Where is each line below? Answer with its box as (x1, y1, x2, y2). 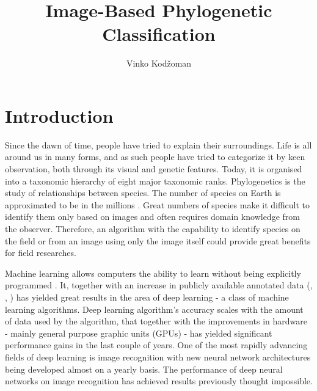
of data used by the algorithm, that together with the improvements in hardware (5, 315, 308, 327)
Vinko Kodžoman (126, 57, 192, 70)
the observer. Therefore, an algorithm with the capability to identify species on (5, 222, 301, 235)
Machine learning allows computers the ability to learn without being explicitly (5, 266, 301, 279)
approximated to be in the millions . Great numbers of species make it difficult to (5, 198, 310, 211)
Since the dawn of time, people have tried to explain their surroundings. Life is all (5, 138, 312, 151)
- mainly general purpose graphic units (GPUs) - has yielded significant (5, 326, 272, 339)
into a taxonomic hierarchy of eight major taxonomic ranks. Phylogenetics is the (5, 174, 305, 187)
